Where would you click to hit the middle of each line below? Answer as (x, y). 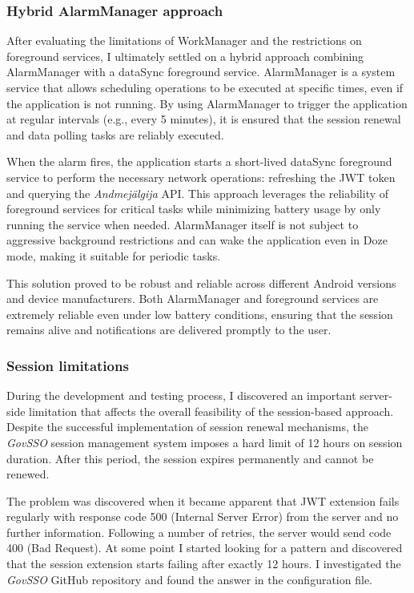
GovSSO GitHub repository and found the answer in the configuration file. (189, 579)
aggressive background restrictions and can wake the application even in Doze (197, 240)
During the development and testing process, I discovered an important (181, 395)
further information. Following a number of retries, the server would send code (199, 532)
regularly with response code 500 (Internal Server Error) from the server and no (203, 516)
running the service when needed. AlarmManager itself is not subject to (183, 224)
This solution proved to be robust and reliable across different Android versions (201, 282)
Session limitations (68, 365)
